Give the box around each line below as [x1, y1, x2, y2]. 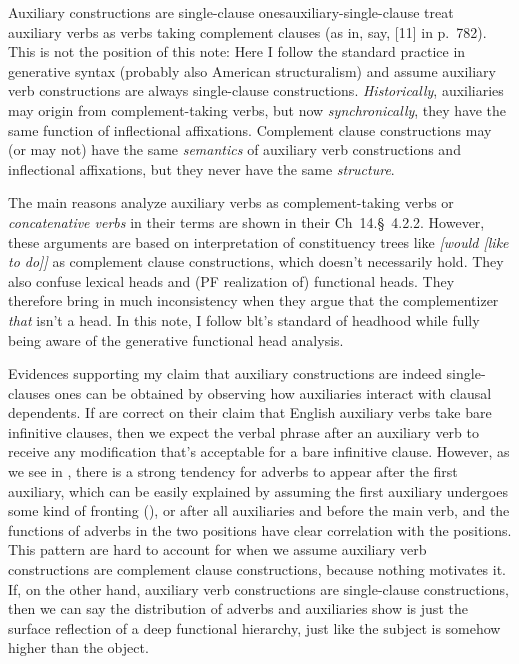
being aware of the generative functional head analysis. [8, 329, 344, 350]
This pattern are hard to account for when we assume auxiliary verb [8, 539, 427, 560]
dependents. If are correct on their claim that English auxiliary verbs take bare [8, 402, 492, 423]
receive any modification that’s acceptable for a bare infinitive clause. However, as [8, 441, 510, 462]
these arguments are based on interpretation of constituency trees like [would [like [8, 231, 509, 252]
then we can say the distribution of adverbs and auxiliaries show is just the [8, 598, 468, 619]
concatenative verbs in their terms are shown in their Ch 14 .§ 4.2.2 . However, [8, 211, 485, 232]
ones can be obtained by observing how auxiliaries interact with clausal [54, 382, 492, 403]
